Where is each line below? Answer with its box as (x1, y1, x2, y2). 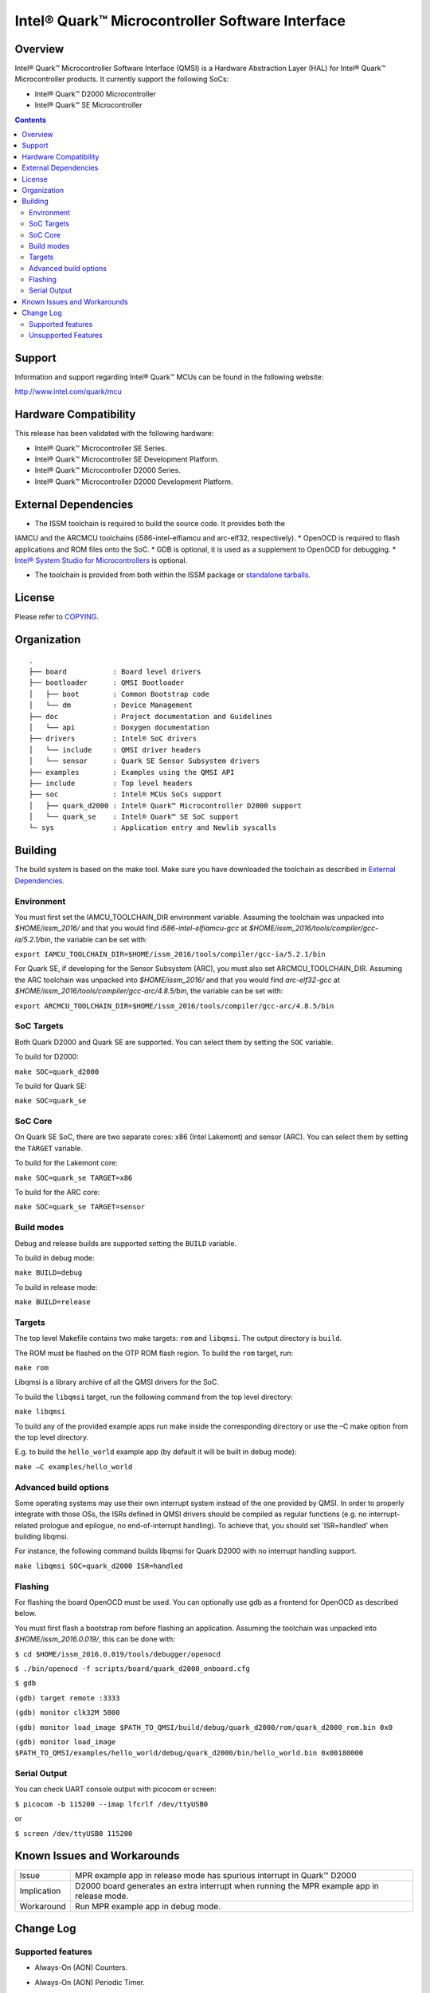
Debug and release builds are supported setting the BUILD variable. (14, 1238, 237, 1248)
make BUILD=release (14, 1298, 91, 1307)
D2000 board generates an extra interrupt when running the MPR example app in (74, 1880, 379, 1891)
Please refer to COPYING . (14, 612, 100, 622)
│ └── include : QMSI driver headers (29, 745, 201, 754)
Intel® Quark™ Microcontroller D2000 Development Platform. (34, 477, 233, 486)
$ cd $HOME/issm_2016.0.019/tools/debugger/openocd (14, 1649, 221, 1658)
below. (14, 1609, 37, 1618)
